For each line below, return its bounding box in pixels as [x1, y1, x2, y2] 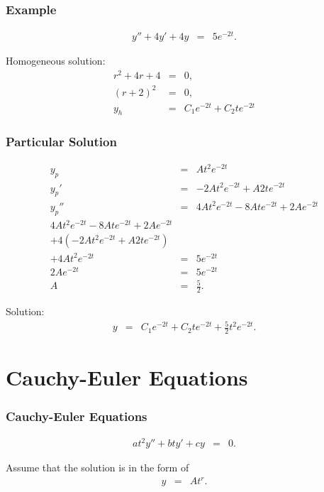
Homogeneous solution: [6, 53, 106, 68]
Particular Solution [6, 133, 117, 151]
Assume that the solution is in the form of [6, 460, 189, 475]
